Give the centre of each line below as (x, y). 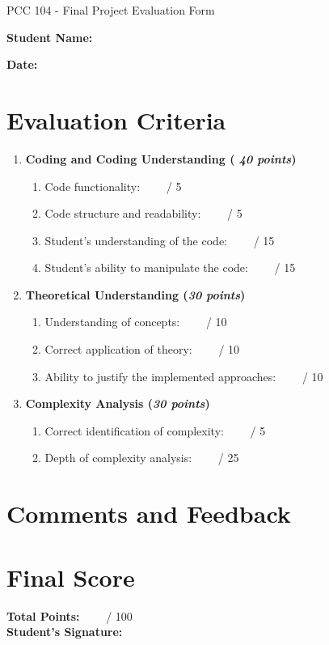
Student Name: (50, 37)
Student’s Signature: (65, 632)
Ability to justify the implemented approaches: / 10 (184, 376)
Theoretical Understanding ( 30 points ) (135, 294)
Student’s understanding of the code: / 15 (160, 240)
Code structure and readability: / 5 (143, 213)
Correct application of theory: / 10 (142, 349)
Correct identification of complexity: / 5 (155, 430)
